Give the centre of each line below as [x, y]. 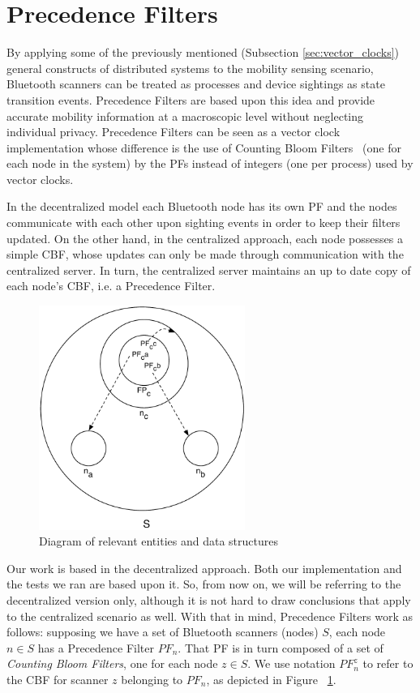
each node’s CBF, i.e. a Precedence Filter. [111, 286]
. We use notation [291, 663]
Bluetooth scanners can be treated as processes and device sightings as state [196, 84]
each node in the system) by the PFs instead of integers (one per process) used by [210, 163]
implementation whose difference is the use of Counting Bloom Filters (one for [204, 147]
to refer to [388, 663]
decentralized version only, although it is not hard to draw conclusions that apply [209, 600]
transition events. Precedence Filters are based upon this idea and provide [191, 99]
